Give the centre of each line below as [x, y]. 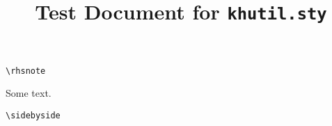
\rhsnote [26, 71]
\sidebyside [33, 115]
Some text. [29, 93]
